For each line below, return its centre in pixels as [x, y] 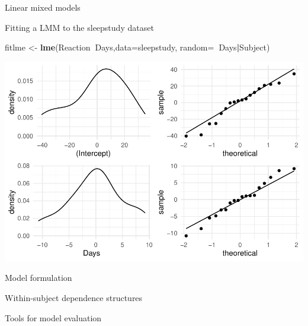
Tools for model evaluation [53, 317]
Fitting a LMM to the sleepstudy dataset [79, 27]
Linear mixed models [43, 7]
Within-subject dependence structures [74, 297]
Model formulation [38, 278]
